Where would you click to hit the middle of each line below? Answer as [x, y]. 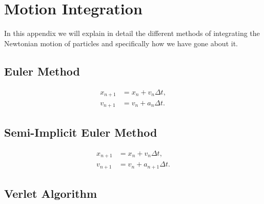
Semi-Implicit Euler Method [81, 132]
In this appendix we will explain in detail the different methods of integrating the [132, 33]
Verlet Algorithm [51, 193]
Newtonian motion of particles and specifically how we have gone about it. [121, 43]
